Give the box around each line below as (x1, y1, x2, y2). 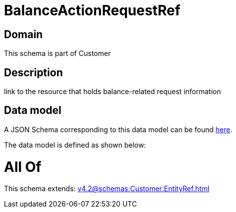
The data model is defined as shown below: (4, 140, 146, 149)
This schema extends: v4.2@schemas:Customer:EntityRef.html (4, 184, 210, 193)
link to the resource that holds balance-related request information (4, 87, 221, 96)
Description (4, 66, 63, 79)
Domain (4, 28, 43, 41)
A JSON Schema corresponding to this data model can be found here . (4, 125, 233, 134)
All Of (4, 158, 42, 175)
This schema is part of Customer (4, 49, 111, 58)
